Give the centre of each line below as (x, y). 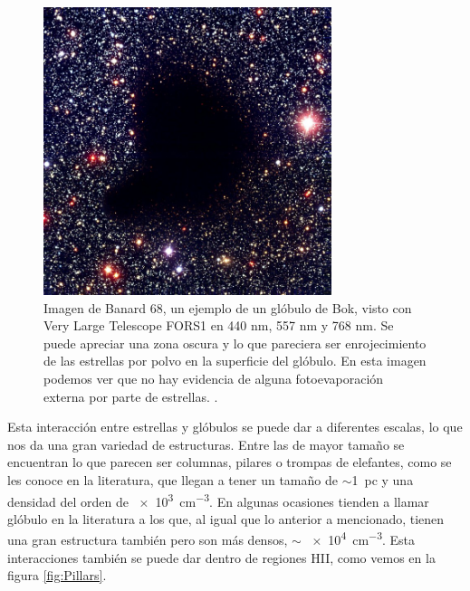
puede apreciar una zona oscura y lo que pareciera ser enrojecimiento (235, 343)
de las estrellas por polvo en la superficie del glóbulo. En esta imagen (235, 361)
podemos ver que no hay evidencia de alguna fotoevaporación (214, 378)
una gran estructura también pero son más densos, (148, 540)
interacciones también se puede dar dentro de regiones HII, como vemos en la (221, 557)
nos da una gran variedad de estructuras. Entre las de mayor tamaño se (206, 444)
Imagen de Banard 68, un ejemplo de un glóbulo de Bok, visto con (228, 307)
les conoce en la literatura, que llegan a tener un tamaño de (173, 479)
